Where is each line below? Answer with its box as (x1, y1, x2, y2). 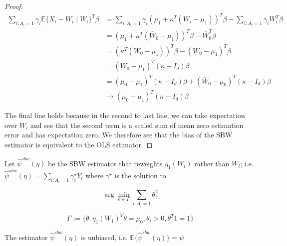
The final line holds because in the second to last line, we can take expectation (4, 110, 245, 121)
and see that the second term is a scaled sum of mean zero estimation (30, 120, 244, 130)
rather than (194, 158, 230, 168)
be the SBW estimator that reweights (47, 158, 163, 168)
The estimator (4, 232, 48, 242)
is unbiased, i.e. (80, 232, 128, 242)
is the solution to (114, 170, 166, 180)
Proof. (4, 1, 23, 11)
